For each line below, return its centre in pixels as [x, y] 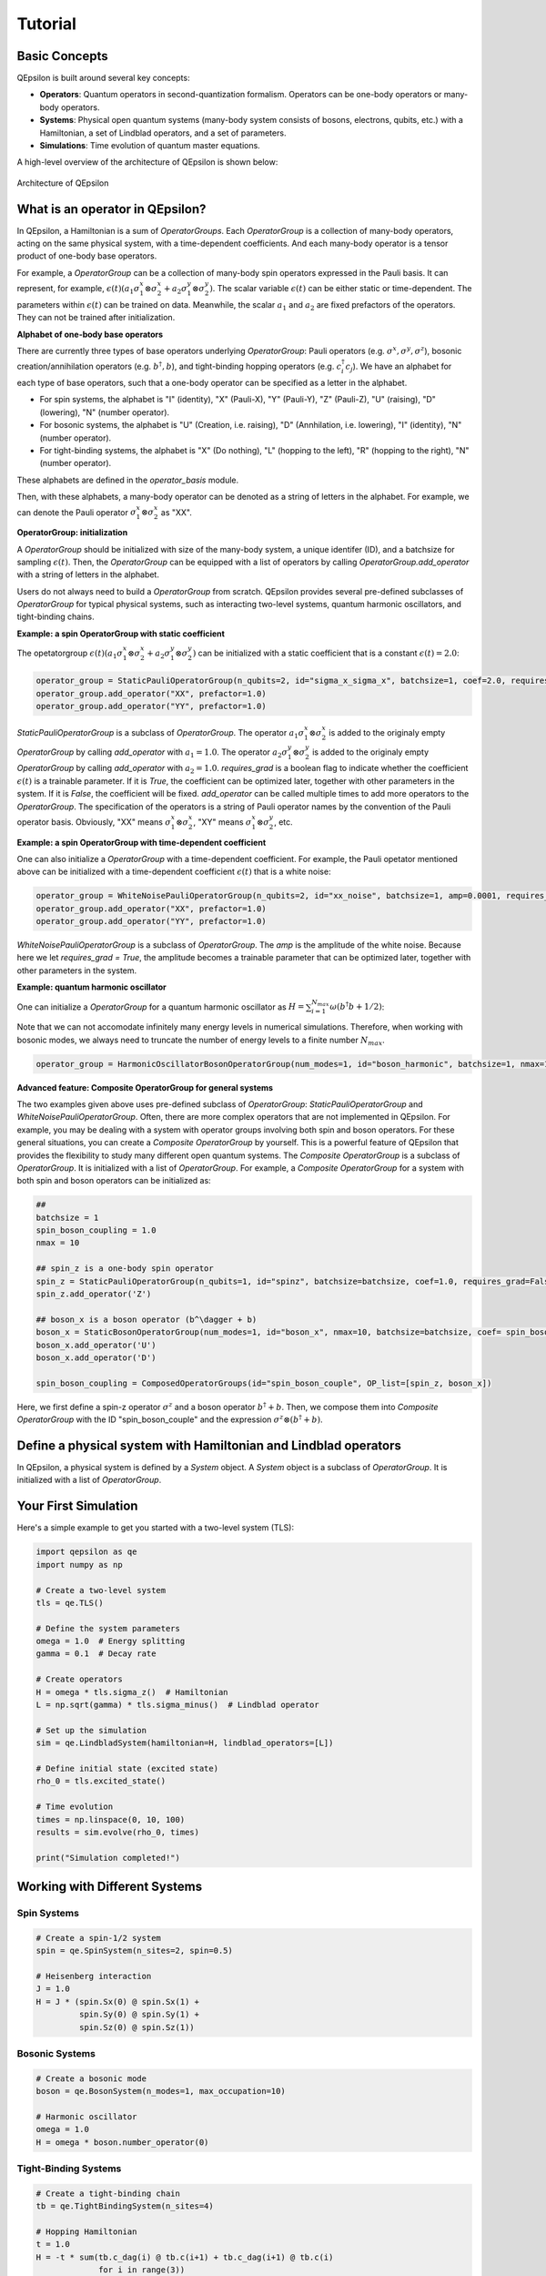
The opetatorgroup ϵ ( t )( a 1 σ [70, 654]
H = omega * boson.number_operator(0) [122, 2142]
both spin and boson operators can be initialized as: [114, 1181]
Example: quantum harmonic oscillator [92, 987]
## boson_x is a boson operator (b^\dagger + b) [147, 1319]
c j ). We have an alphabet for [399, 367]
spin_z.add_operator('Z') [94, 1294]
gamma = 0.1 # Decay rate [96, 1654]
